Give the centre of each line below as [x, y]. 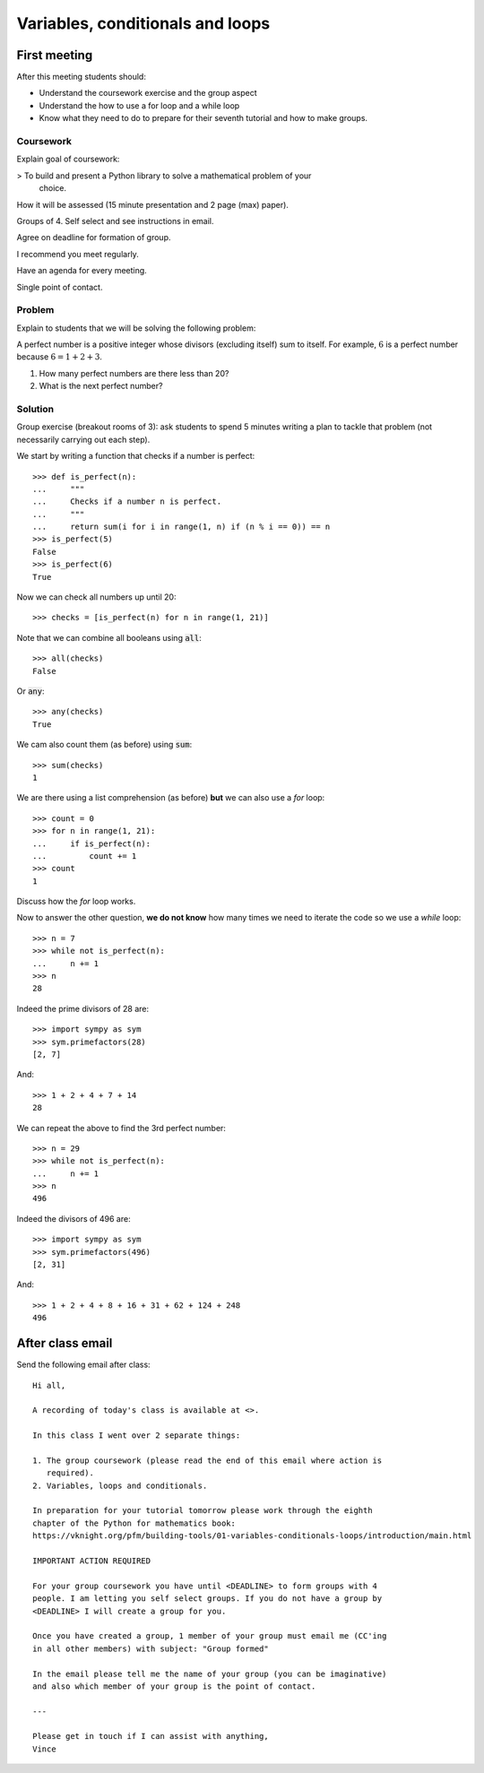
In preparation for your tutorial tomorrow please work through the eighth [203, 1511]
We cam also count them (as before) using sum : [104, 745]
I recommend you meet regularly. [78, 254]
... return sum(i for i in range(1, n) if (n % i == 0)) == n [181, 527]
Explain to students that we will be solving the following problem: [136, 328]
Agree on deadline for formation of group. [94, 238]
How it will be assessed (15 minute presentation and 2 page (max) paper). [152, 204]
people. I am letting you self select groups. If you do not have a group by [207, 1599]
